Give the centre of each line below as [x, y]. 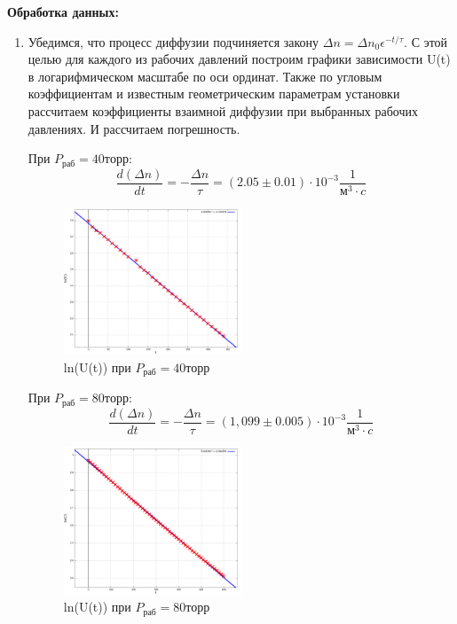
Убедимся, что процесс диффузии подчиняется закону [173, 41]
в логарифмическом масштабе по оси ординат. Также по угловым [205, 76]
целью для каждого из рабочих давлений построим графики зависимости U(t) [239, 59]
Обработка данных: [63, 12]
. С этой [426, 41]
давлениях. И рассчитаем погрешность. [134, 128]
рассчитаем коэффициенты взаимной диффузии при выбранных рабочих [223, 110]
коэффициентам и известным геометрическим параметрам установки [214, 94]
